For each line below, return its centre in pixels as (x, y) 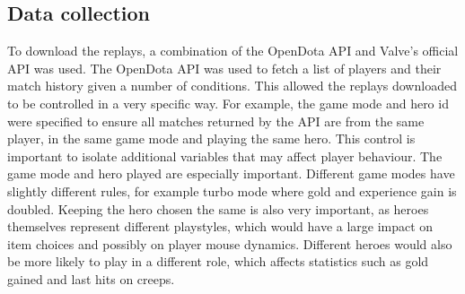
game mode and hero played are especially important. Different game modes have (231, 173)
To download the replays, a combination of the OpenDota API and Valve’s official (233, 51)
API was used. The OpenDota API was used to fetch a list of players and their (224, 68)
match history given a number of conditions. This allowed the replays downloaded (232, 86)
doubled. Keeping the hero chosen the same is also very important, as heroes (218, 208)
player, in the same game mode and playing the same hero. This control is (211, 138)
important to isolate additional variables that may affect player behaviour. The (225, 156)
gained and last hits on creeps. (91, 278)
